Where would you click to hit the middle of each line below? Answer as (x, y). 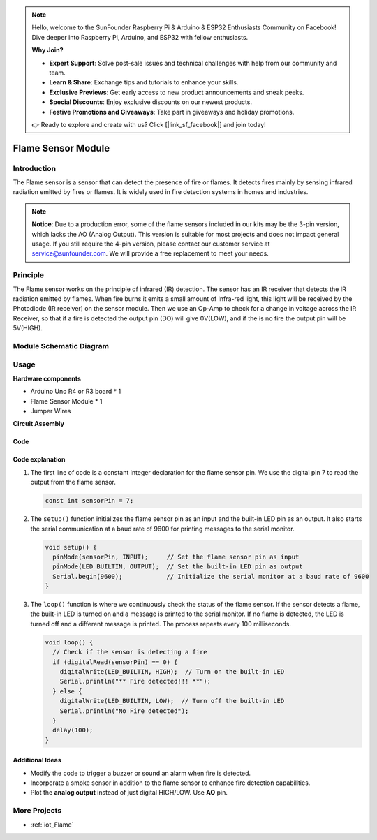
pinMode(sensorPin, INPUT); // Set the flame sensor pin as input (176, 557)
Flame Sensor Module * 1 (66, 401)
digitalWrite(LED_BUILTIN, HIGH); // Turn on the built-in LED (172, 671)
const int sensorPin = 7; (89, 501)
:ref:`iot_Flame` (52, 825)
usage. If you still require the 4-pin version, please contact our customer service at (151, 244)
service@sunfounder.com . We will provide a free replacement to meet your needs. (150, 253)
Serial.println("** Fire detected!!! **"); (135, 681)
